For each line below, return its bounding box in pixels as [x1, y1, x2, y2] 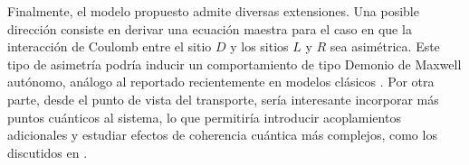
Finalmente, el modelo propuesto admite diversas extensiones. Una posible [7, 2, 419, 20]
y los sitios [230, 37, 289, 56]
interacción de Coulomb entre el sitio [7, 37, 212, 56]
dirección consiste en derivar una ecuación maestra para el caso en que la [7, 19, 412, 38]
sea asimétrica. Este [330, 37, 440, 56]
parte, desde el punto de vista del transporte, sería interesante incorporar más [7, 89, 439, 108]
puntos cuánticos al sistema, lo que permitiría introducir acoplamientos [7, 107, 401, 126]
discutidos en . [7, 142, 88, 161]
